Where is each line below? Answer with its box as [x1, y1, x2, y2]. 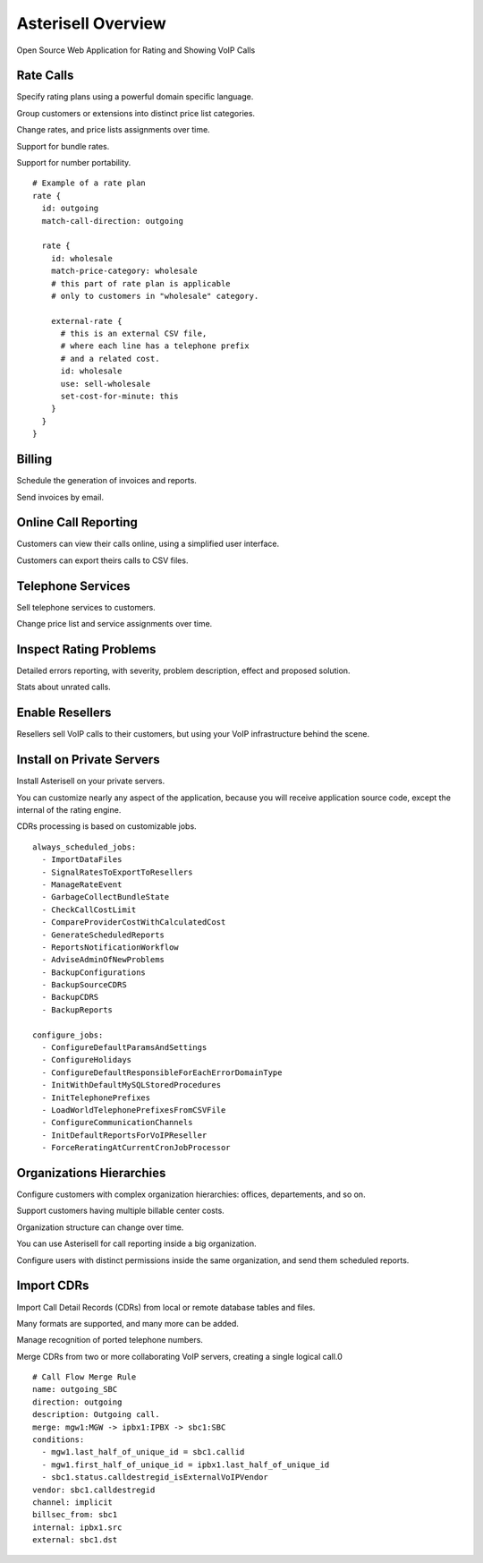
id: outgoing [41, 203, 99, 214]
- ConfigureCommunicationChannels [41, 1117, 193, 1128]
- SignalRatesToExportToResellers [41, 867, 193, 877]
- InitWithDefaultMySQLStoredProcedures [41, 1080, 222, 1090]
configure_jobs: [32, 1029, 104, 1040]
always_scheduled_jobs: [32, 841, 137, 852]
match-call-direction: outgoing [41, 216, 183, 226]
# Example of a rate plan [32, 178, 147, 188]
